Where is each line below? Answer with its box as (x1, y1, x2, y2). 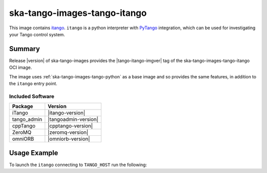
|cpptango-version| (47, 122, 93, 129)
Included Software (9, 93, 54, 100)
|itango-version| (47, 110, 86, 116)
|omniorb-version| (47, 135, 90, 142)
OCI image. (9, 64, 32, 70)
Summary (9, 45, 40, 53)
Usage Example (9, 149, 58, 157)
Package (12, 103, 33, 110)
